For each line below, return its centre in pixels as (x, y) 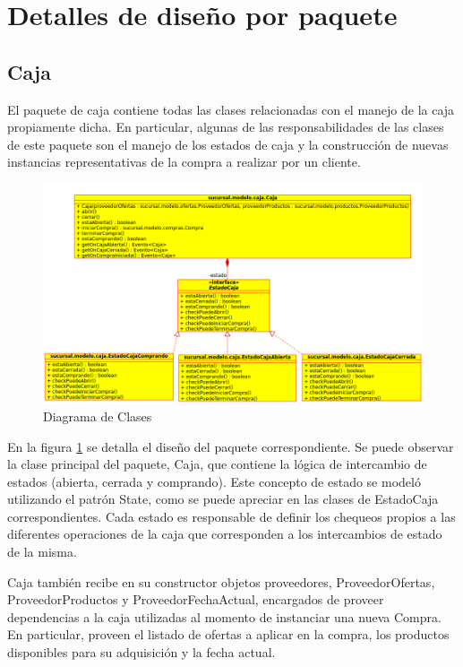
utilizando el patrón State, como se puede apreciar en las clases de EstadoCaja (223, 499)
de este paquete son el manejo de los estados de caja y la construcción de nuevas (228, 144)
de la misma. (42, 552)
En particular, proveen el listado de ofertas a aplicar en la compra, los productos (228, 634)
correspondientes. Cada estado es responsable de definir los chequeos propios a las (231, 516)
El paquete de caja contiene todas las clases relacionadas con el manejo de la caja (231, 109)
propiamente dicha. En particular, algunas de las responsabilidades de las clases (226, 127)
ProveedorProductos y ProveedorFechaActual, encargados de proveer (196, 599)
